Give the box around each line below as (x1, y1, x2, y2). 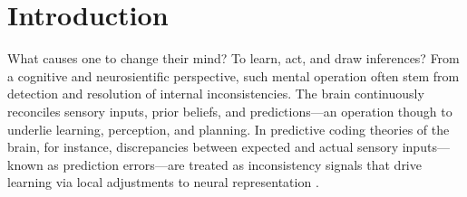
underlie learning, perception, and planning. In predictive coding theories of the (7, 119, 450, 138)
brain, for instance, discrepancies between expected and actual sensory (7, 137, 399, 156)
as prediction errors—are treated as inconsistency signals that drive (47, 155, 422, 174)
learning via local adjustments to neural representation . (7, 173, 319, 192)
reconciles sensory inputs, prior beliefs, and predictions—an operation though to (7, 101, 452, 120)
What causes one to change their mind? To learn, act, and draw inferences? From (7, 49, 460, 68)
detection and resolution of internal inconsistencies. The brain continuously (7, 84, 424, 103)
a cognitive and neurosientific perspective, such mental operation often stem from (7, 66, 460, 85)
